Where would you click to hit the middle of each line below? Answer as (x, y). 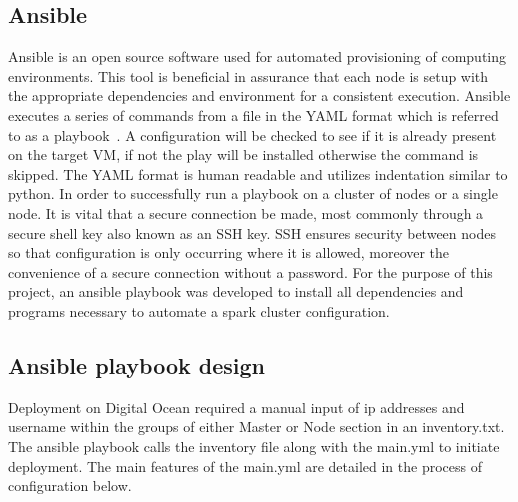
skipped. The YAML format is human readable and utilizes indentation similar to (258, 173)
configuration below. (70, 485)
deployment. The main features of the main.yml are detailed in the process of (245, 465)
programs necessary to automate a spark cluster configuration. (199, 310)
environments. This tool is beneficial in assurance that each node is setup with (248, 75)
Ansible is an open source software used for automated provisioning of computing (257, 56)
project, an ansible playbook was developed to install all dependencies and (236, 291)
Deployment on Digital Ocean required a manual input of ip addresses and (236, 406)
